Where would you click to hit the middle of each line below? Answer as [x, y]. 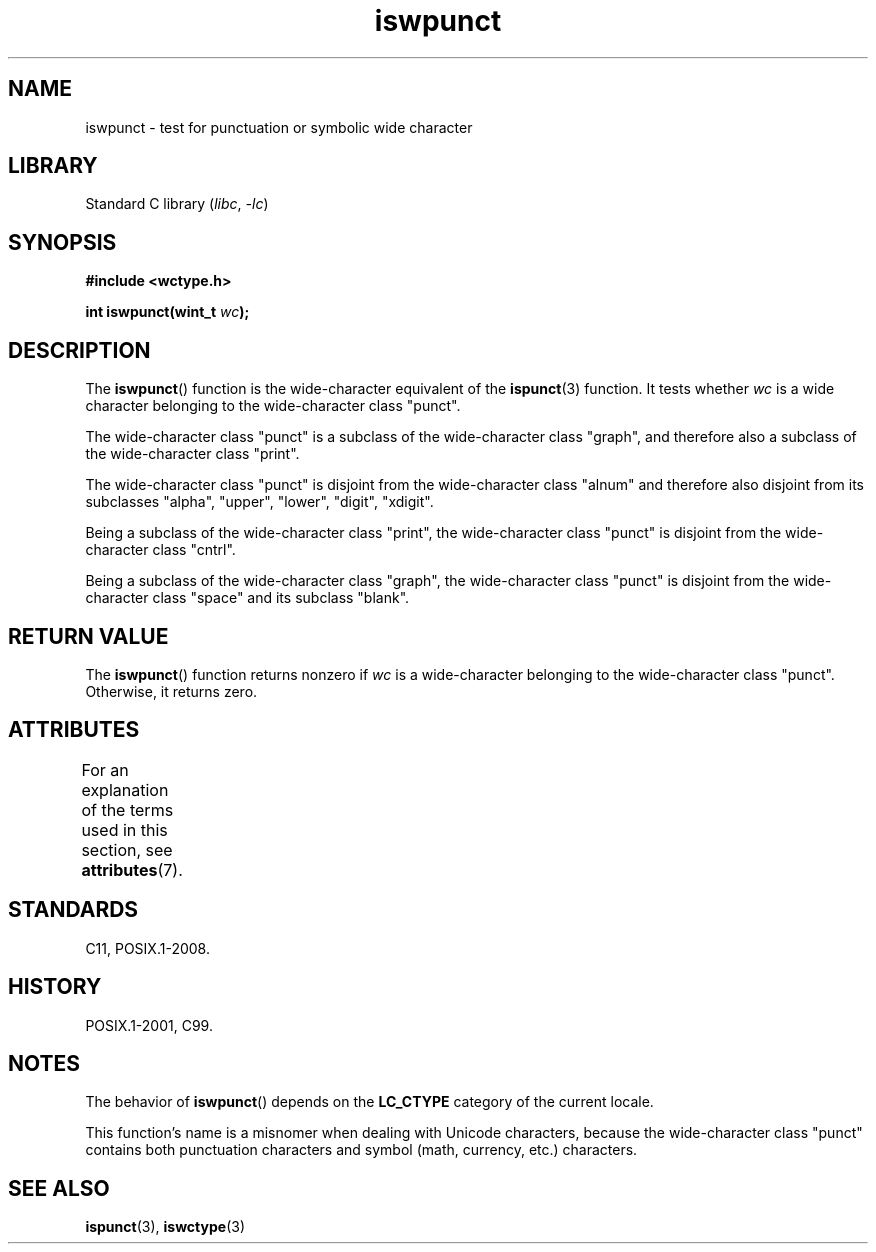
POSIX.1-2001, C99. [149, 1025]
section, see [127, 849]
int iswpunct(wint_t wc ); [167, 312]
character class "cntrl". [160, 550]
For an [105, 769]
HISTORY [55, 987]
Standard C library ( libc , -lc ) [177, 204]
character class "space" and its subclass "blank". [247, 598]
